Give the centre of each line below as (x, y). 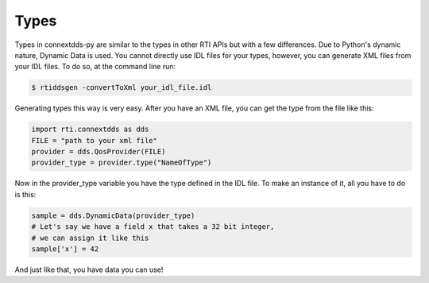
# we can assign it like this (90, 238)
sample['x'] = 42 (65, 249)
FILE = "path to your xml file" (95, 140)
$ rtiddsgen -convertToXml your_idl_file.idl (122, 88)
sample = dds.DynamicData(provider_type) (113, 215)
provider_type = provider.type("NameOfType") (122, 163)
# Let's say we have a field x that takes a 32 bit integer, (153, 227)
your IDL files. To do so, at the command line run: (95, 67)
